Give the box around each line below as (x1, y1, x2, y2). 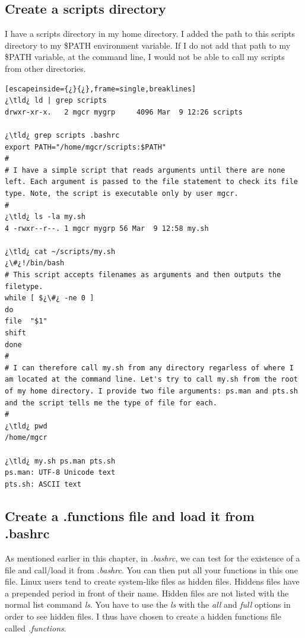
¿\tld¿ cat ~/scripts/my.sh (5, 247, 116, 256)
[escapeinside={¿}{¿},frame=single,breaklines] (5, 84, 196, 93)
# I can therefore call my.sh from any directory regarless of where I (5, 363, 294, 372)
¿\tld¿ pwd (5, 421, 47, 430)
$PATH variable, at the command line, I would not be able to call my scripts (5, 50, 285, 63)
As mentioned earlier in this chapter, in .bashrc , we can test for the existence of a (5, 551, 300, 564)
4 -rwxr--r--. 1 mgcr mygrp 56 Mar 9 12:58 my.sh (5, 224, 209, 233)
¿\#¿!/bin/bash (5, 259, 65, 268)
